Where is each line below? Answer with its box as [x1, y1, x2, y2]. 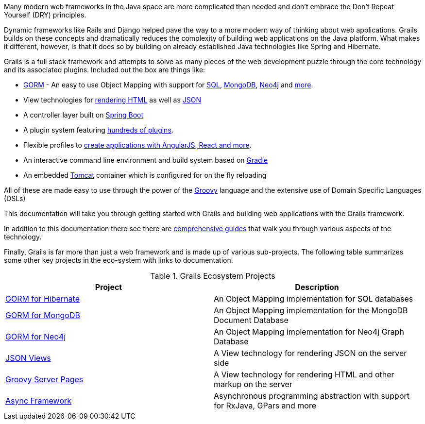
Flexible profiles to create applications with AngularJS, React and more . [23, 141, 252, 149]
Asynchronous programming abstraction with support [214, 391, 410, 401]
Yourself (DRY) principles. [4, 11, 86, 19]
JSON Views [5, 353, 51, 363]
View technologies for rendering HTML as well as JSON [23, 96, 201, 104]
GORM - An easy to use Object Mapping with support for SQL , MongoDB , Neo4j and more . [23, 81, 313, 89]
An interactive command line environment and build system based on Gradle [23, 156, 268, 164]
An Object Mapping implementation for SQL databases [214, 294, 413, 304]
